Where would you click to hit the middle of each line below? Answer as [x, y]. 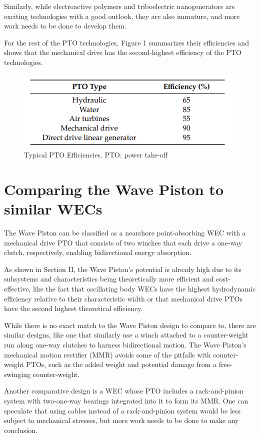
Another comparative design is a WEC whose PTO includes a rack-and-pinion [124, 391]
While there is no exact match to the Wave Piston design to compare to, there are [130, 325]
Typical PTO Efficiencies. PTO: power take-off [96, 155]
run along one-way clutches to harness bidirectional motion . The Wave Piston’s [125, 344]
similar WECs [53, 209]
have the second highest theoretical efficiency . [73, 308]
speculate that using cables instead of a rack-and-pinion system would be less [122, 410]
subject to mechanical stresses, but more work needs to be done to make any [121, 420]
